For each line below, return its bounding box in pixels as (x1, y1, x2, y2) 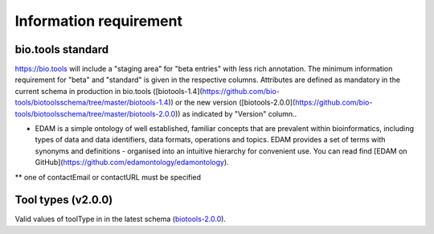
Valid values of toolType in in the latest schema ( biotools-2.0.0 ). (14, 214, 227, 224)
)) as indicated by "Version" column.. (174, 109, 297, 118)
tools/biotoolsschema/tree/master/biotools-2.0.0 (14, 109, 176, 118)
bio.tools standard (14, 43, 109, 56)
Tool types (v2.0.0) (14, 193, 113, 207)
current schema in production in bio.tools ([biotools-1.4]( (14, 86, 203, 96)
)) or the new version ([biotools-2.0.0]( (167, 97, 296, 108)
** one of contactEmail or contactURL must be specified (14, 172, 201, 182)
